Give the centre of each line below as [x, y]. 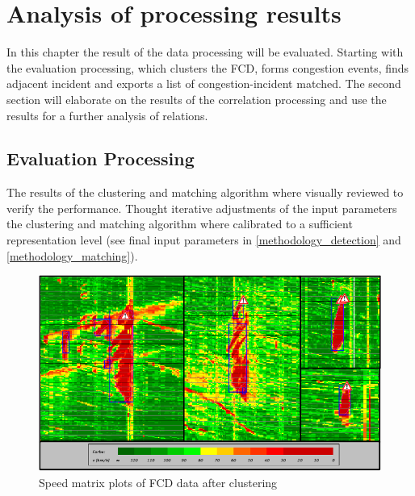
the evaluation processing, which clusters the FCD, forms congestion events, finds [208, 67]
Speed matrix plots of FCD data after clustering [158, 482]
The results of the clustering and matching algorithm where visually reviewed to [205, 192]
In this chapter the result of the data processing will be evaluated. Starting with [205, 52]
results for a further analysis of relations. [107, 115]
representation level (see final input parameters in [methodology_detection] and [204, 240]
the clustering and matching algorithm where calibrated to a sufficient [180, 224]
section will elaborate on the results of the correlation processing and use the [197, 99]
